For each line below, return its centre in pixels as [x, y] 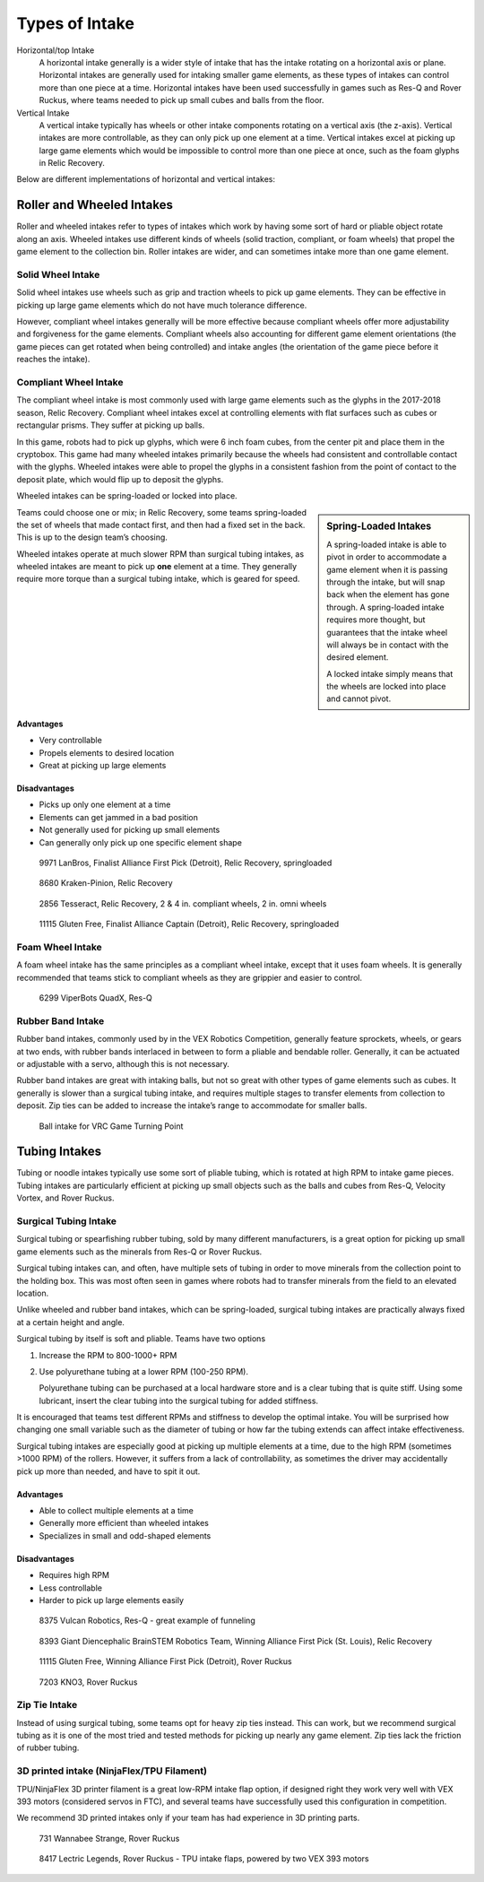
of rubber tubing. [48, 1748]
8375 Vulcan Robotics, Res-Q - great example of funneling [147, 1621]
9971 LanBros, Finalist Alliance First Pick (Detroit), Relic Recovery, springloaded [186, 863]
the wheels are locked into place [386, 687]
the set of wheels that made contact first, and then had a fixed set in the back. [161, 525]
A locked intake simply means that [390, 673]
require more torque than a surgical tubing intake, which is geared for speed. [158, 579]
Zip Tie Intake [47, 1705]
